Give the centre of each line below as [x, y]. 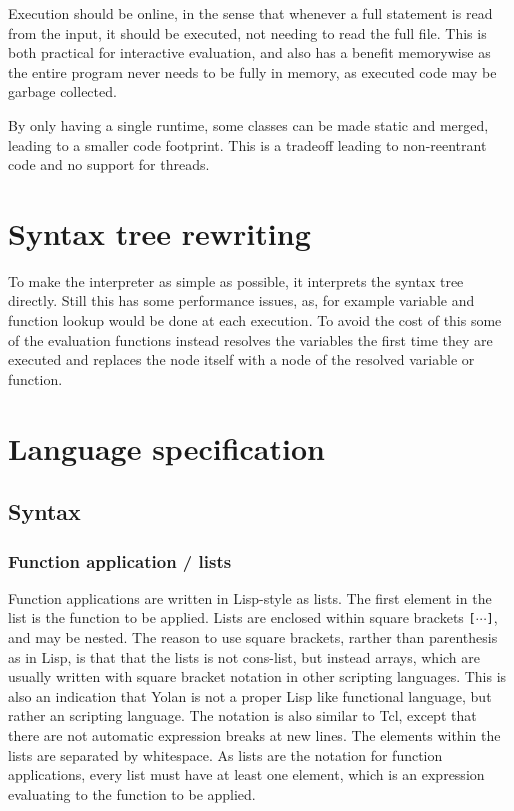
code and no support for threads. [109, 164]
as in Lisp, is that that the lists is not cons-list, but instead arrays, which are [244, 656]
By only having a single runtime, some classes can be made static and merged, [248, 124]
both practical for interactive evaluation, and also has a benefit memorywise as [249, 52]
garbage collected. [62, 91]
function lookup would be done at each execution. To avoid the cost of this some [255, 320]
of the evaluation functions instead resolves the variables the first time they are [250, 339]
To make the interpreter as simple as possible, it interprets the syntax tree [236, 280]
